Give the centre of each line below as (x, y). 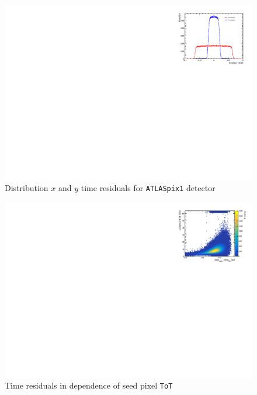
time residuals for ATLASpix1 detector (148, 188)
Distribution (27, 188)
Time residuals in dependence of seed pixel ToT (89, 385)
